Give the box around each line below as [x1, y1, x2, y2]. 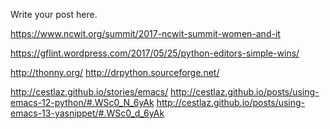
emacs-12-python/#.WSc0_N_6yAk [10, 97, 155, 108]
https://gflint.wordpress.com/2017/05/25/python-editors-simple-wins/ [10, 47, 300, 59]
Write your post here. [10, 9, 98, 20]
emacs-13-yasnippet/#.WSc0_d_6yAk [10, 107, 165, 119]
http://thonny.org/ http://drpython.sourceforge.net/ [10, 67, 220, 78]
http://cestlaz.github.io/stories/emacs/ [10, 86, 169, 98]
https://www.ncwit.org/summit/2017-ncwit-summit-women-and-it [10, 28, 281, 39]
